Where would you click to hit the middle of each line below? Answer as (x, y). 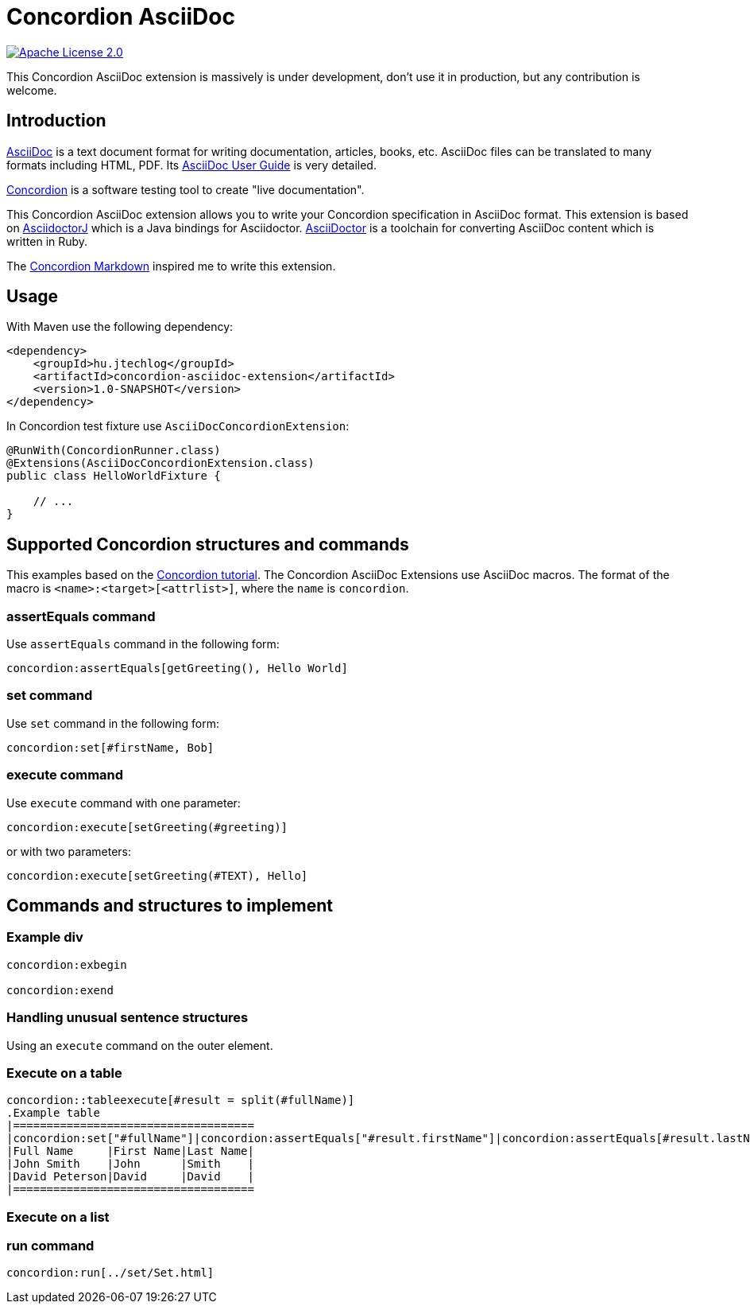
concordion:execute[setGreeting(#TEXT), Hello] (157, 875)
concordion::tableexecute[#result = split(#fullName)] (181, 1100)
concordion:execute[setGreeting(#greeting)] (147, 827)
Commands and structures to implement (170, 905)
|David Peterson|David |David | (130, 1177)
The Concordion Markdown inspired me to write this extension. (171, 266)
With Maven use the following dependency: (120, 327)
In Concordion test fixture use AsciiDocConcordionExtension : (178, 426)
